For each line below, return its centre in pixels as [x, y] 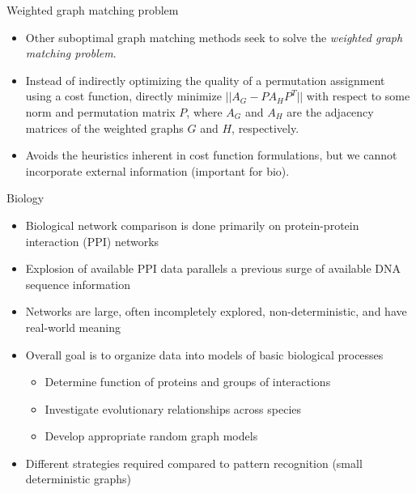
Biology [25, 198]
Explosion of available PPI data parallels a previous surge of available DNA [213, 268]
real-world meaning [73, 327]
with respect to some [358, 96]
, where [204, 111]
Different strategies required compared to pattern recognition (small [194, 463]
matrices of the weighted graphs [104, 127]
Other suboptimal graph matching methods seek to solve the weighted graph [214, 37]
